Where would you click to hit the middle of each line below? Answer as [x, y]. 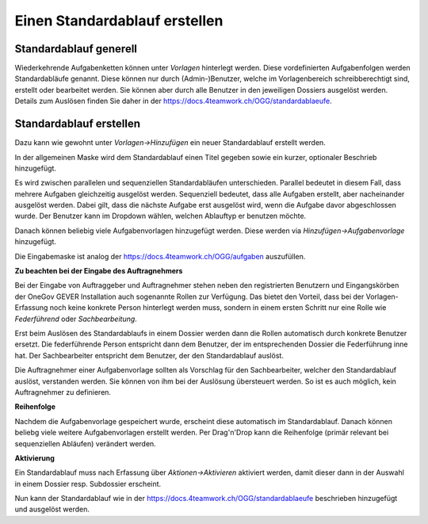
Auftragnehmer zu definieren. [63, 392]
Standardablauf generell [76, 49]
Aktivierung [35, 458]
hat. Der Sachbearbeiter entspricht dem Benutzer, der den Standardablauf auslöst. [149, 355]
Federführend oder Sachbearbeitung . [76, 319]
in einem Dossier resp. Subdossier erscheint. [88, 484]
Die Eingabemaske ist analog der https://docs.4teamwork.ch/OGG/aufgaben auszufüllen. [160, 256]
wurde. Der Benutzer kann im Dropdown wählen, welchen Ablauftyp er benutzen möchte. [160, 216]
